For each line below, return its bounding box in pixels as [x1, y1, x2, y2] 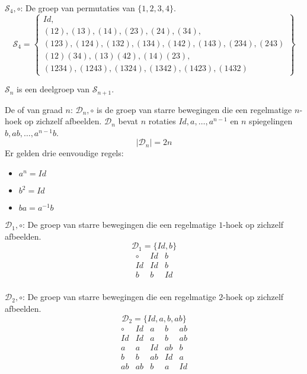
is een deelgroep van [17, 83, 90, 95]
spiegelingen [249, 115, 293, 127]
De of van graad [5, 103, 63, 115]
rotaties [148, 115, 176, 127]
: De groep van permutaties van [20, 2, 135, 14]
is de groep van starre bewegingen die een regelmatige [97, 103, 292, 115]
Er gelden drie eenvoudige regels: [5, 147, 124, 159]
